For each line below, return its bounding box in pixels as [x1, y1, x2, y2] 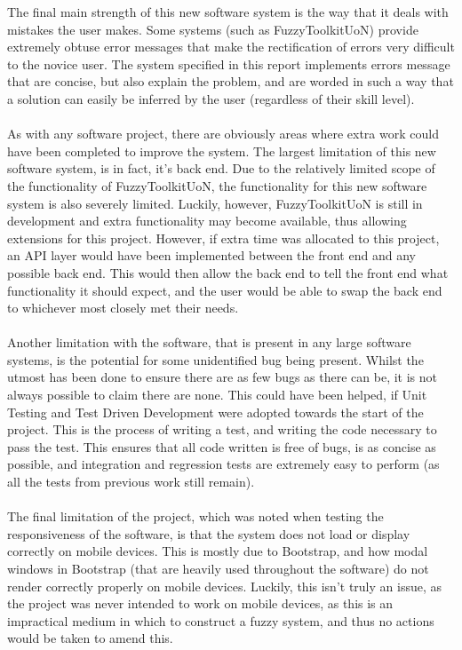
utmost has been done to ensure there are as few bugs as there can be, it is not [7, 368, 438, 386]
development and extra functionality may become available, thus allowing [7, 211, 407, 230]
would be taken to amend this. [7, 629, 173, 647]
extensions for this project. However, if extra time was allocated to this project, [7, 228, 440, 247]
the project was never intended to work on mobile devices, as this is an [7, 594, 394, 613]
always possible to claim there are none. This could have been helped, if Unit [7, 385, 427, 404]
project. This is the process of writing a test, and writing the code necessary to [7, 420, 437, 439]
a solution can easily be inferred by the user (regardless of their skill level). [7, 89, 415, 107]
